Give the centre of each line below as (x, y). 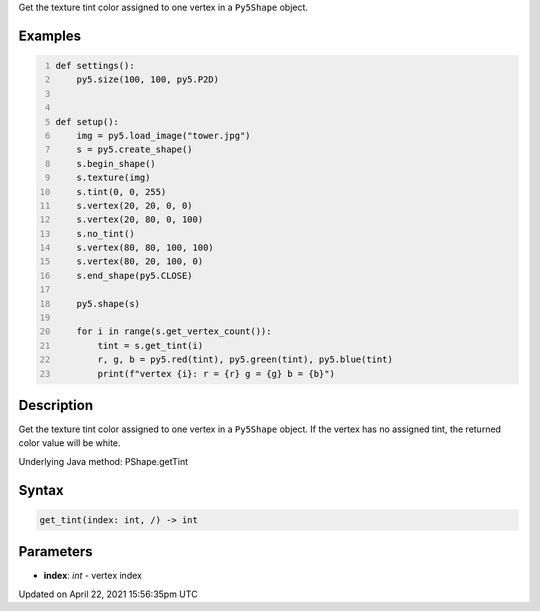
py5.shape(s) (108, 303)
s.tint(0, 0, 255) (121, 191)
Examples (50, 35)
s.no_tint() (105, 233)
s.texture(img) (113, 178)
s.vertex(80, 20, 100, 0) (140, 261)
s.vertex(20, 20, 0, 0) (135, 205)
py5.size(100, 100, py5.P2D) (148, 79)
